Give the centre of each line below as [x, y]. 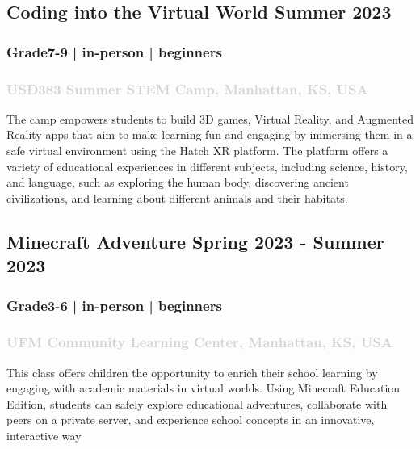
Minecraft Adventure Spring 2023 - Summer [195, 241]
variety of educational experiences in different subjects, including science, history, [207, 166]
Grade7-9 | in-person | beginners [114, 51]
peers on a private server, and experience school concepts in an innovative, [191, 420]
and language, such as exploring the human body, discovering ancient [178, 182]
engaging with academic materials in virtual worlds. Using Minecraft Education [204, 388]
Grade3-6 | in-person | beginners [114, 305]
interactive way [44, 436]
